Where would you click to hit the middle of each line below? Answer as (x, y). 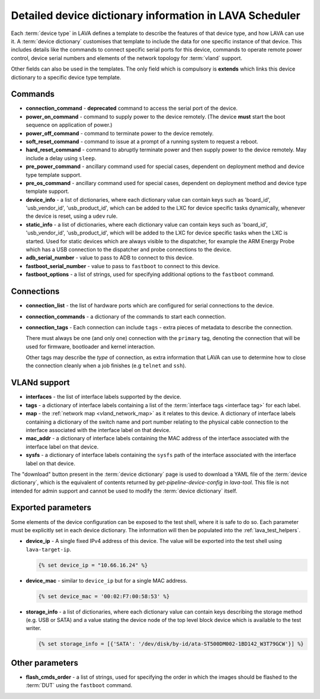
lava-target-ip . (49, 549)
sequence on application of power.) (69, 125)
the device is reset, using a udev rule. (72, 216)
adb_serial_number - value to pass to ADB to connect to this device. (110, 258)
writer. (33, 628)
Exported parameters (51, 508)
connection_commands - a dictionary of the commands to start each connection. (126, 316)
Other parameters (45, 663)
